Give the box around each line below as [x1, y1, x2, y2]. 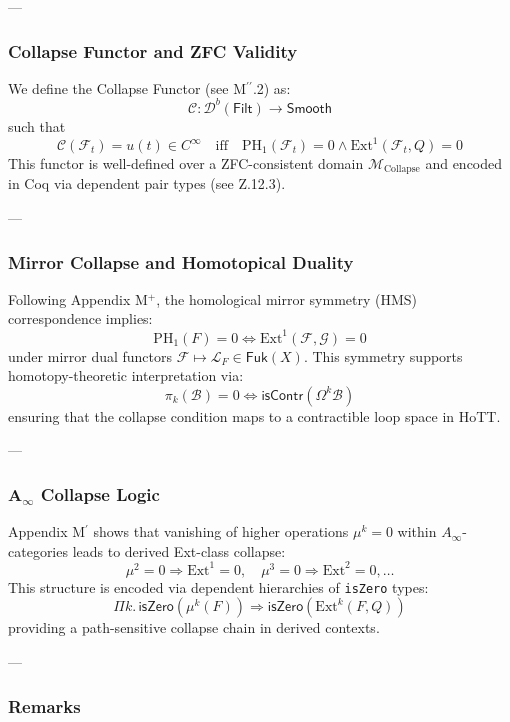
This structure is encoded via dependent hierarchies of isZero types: [8, 576, 429, 597]
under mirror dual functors [8, 345, 173, 366]
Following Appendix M [8, 288, 148, 309]
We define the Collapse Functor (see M [8, 77, 246, 98]
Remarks [8, 693, 81, 718]
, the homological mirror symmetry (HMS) [156, 288, 418, 309]
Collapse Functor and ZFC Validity [8, 38, 298, 63]
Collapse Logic [40, 481, 160, 506]
